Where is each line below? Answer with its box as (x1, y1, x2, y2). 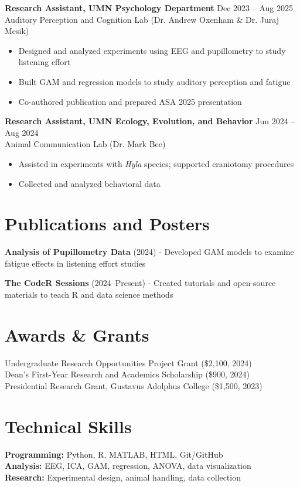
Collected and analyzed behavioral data (18, 177, 161, 189)
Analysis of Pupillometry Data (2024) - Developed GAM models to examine (5, 246, 294, 258)
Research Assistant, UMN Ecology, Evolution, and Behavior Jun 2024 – (5, 115, 295, 127)
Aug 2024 (5, 126, 39, 138)
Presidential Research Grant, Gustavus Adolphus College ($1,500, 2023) (5, 379, 262, 391)
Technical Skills (5, 414, 132, 438)
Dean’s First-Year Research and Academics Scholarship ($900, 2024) (5, 368, 250, 380)
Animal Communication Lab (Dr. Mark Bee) (5, 138, 166, 150)
